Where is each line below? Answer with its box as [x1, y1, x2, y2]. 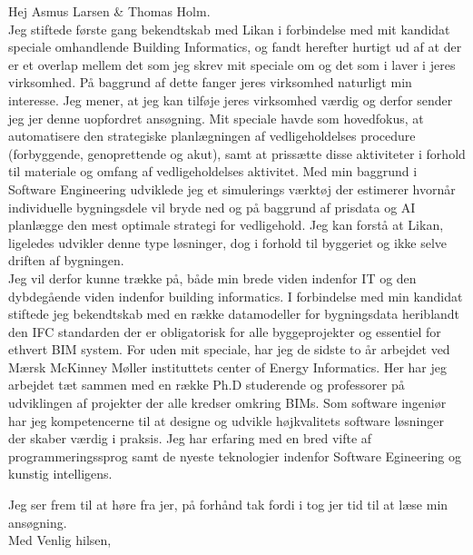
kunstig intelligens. [8, 464, 113, 483]
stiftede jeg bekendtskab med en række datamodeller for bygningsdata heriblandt [8, 304, 460, 323]
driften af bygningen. [8, 251, 124, 270]
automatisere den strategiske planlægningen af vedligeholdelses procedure [8, 126, 416, 145]
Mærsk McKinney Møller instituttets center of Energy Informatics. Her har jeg [8, 357, 448, 376]
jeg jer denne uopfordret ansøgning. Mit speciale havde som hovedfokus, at [8, 108, 424, 127]
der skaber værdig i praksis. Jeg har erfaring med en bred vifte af [8, 429, 372, 448]
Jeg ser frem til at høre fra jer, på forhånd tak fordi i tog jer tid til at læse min [8, 495, 448, 514]
